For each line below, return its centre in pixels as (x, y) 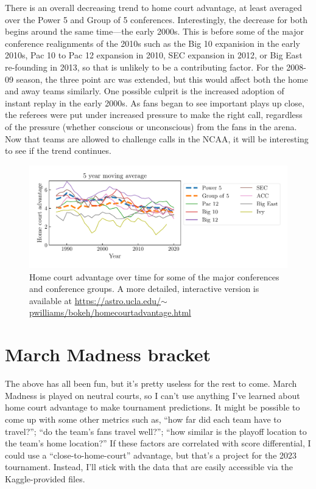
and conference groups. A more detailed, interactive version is (144, 289)
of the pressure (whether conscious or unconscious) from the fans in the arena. (151, 126)
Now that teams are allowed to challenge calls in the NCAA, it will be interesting (157, 138)
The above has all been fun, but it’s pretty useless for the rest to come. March (151, 383)
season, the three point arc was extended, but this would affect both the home (162, 79)
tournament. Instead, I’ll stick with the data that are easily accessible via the (149, 467)
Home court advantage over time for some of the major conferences (154, 276)
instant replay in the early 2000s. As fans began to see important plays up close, (155, 102)
